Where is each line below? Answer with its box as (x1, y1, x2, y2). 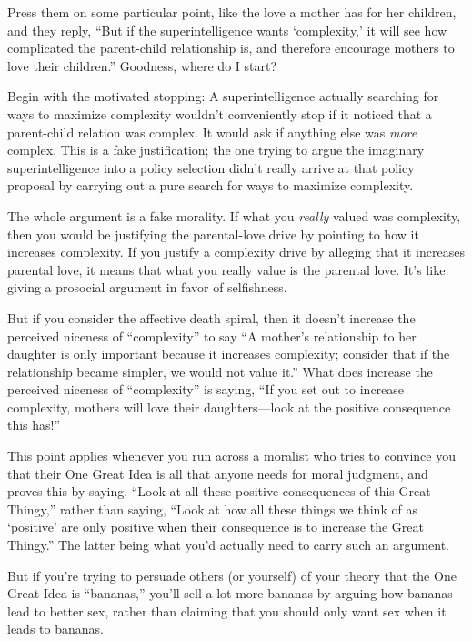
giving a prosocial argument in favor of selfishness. (7, 278, 287, 297)
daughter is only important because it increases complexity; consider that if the (7, 344, 450, 363)
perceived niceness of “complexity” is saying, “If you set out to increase (7, 380, 405, 399)
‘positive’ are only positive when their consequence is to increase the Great (7, 517, 424, 536)
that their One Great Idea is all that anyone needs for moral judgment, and (7, 463, 428, 483)
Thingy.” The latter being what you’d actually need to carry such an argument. (7, 535, 449, 555)
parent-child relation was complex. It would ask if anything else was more (7, 122, 417, 141)
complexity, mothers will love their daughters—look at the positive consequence (7, 397, 451, 416)
